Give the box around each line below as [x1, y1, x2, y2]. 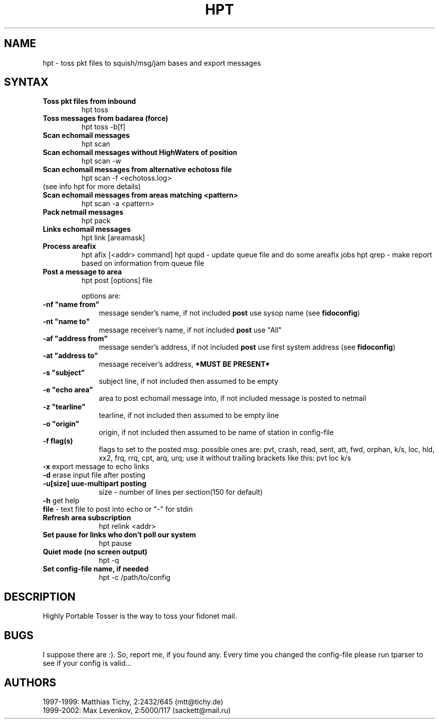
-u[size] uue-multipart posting [43, 479, 147, 488]
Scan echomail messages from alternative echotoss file [43, 165, 232, 174]
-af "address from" [43, 334, 108, 343]
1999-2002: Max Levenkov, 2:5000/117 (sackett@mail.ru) [43, 705, 231, 714]
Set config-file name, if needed [43, 564, 149, 573]
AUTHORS [4, 676, 57, 689]
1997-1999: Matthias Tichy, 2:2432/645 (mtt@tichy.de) [43, 697, 224, 706]
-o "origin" [43, 419, 80, 428]
